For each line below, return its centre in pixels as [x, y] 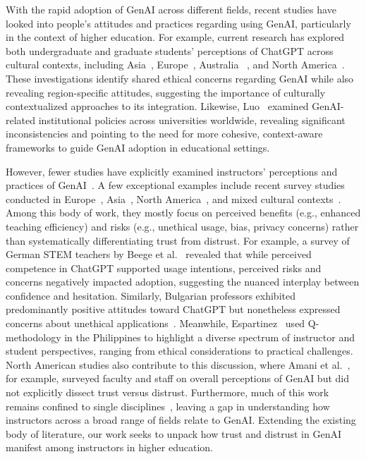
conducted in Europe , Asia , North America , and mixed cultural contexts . [173, 198]
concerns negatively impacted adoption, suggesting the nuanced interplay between [183, 282]
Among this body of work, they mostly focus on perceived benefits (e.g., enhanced [183, 213]
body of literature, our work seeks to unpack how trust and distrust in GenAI [173, 433]
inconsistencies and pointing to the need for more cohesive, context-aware [164, 134]
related [21, 120]
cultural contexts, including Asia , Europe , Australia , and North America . [175, 65]
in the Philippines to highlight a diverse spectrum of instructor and [209, 337]
